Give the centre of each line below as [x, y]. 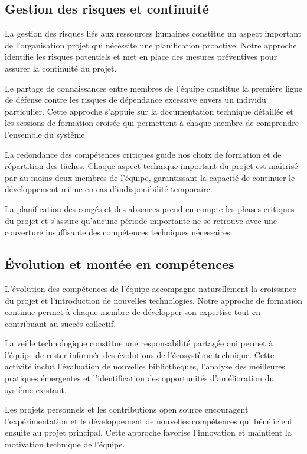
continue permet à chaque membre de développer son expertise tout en [133, 312]
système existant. [36, 389]
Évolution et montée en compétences [120, 264]
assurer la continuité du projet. [61, 68]
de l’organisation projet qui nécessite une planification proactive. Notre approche [151, 45]
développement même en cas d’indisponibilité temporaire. [109, 189]
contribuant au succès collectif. [61, 323]
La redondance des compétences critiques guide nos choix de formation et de [143, 154]
